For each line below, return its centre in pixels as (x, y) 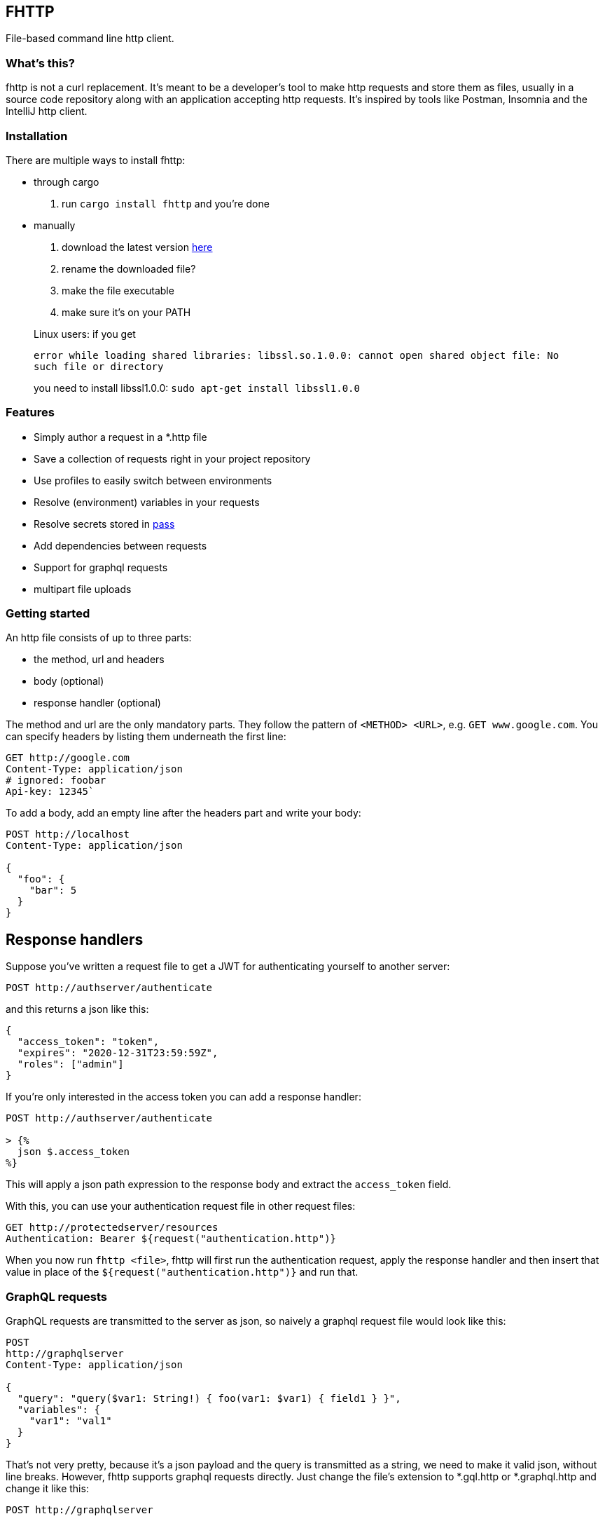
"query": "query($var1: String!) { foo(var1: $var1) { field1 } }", (209, 1399)
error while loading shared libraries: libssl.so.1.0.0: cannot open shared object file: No (297, 355)
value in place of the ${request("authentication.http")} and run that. (182, 1272)
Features (30, 412)
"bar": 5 (53, 891)
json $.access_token (74, 1152)
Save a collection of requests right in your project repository (172, 458)
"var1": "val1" (70, 1421)
